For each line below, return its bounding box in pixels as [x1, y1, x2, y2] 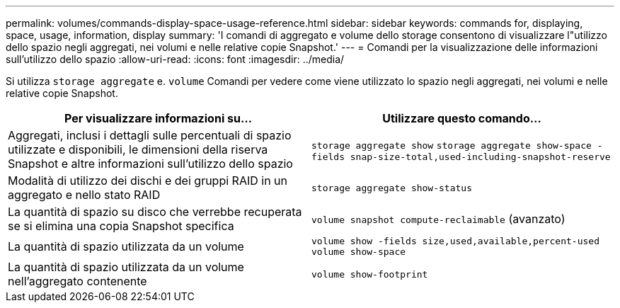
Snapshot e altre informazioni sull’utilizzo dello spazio [8, 156, 293, 171]
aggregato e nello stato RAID [8, 188, 161, 202]
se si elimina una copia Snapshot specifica [8, 219, 234, 233]
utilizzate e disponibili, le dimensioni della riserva [8, 142, 268, 156]
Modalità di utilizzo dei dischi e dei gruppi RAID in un [8, 173, 288, 188]
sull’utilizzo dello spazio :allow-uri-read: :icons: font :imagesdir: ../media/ [6, 53, 345, 65]
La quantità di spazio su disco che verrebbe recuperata [8, 205, 302, 219]
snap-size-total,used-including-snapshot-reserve [350, 151, 611, 162]
